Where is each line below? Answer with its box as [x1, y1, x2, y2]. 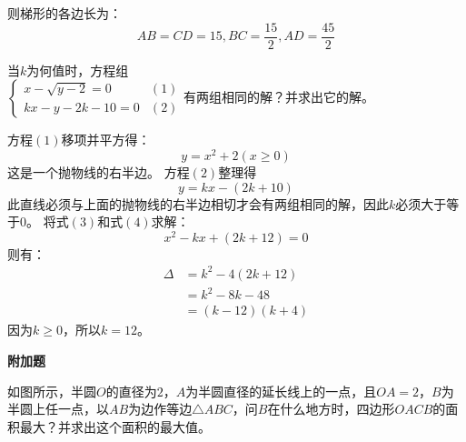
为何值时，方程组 [26, 60, 129, 79]
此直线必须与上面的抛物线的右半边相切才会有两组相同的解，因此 [7, 194, 389, 213]
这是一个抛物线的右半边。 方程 [7, 162, 190, 181]
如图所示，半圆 [7, 381, 96, 400]
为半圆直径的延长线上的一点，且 [185, 381, 377, 400]
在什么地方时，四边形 [267, 399, 395, 418]
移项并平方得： [61, 130, 151, 149]
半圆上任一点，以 [7, 399, 109, 418]
